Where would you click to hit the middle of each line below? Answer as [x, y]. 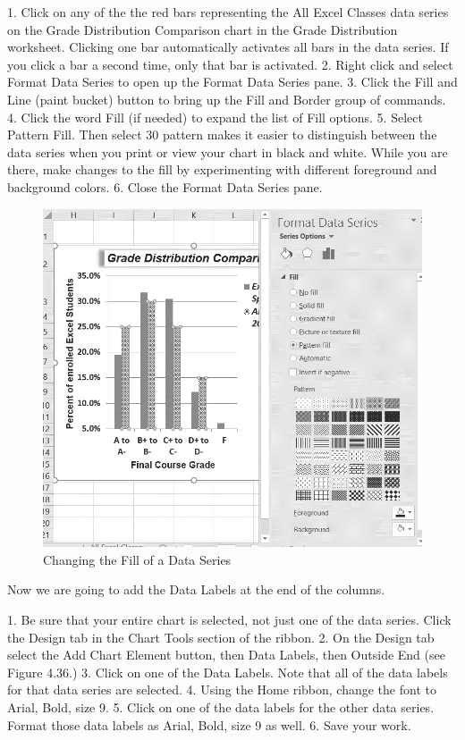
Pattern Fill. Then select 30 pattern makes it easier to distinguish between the [222, 135]
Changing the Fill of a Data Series [137, 559]
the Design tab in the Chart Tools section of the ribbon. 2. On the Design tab [221, 637]
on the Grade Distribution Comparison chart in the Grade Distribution [203, 29]
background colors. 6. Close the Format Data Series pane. [165, 186]
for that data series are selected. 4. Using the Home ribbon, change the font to [222, 690]
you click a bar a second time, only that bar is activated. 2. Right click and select [230, 64]
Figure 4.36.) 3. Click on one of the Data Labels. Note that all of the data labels [228, 672]
